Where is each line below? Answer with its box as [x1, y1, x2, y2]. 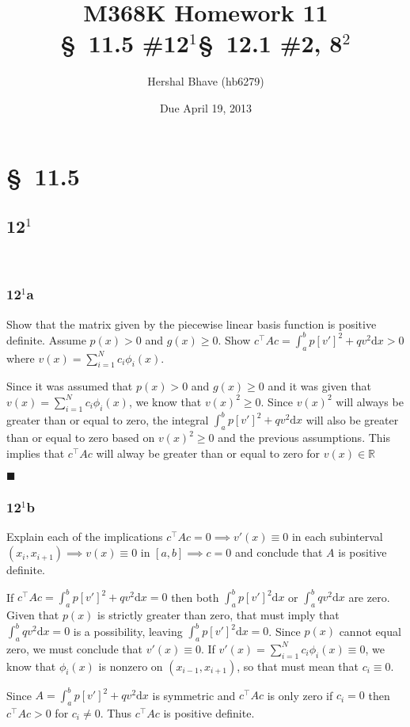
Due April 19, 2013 [159, 99, 252, 116]
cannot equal [339, 622, 401, 639]
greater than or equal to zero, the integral [6, 411, 209, 428]
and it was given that [268, 378, 371, 394]
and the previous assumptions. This [218, 429, 390, 446]
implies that [6, 444, 65, 461]
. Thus [100, 704, 132, 721]
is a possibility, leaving [73, 622, 183, 639]
